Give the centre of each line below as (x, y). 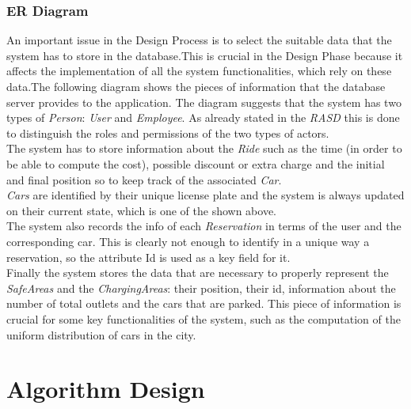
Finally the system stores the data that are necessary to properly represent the (198, 273)
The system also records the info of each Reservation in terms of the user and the (204, 226)
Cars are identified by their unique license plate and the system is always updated (205, 195)
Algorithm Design (106, 389)
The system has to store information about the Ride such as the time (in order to (204, 148)
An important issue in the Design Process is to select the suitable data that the (199, 40)
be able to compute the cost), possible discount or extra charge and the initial (196, 163)
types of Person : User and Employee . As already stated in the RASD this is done (203, 117)
